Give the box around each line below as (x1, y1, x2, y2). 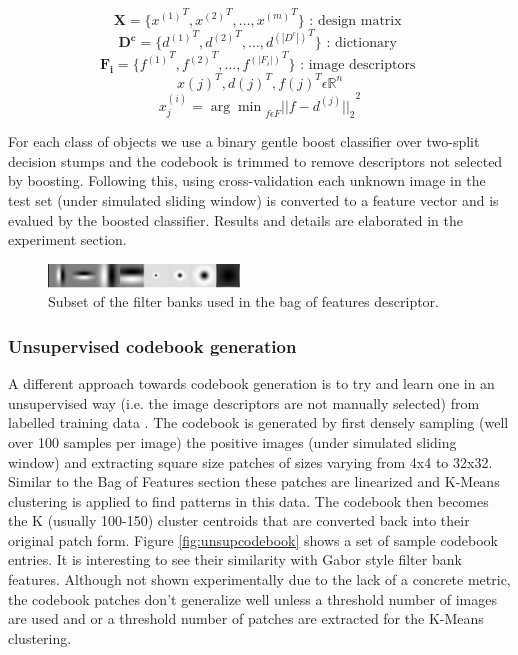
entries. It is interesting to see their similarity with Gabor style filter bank (8, 549, 462, 570)
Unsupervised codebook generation (8, 333, 297, 358)
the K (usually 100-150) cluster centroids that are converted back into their (8, 510, 470, 531)
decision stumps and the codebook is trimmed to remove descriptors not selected (8, 150, 503, 171)
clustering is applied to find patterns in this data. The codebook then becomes (8, 490, 489, 511)
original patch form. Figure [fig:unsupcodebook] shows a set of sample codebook (8, 529, 498, 550)
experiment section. (8, 229, 127, 250)
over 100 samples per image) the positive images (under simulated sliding (8, 431, 457, 452)
